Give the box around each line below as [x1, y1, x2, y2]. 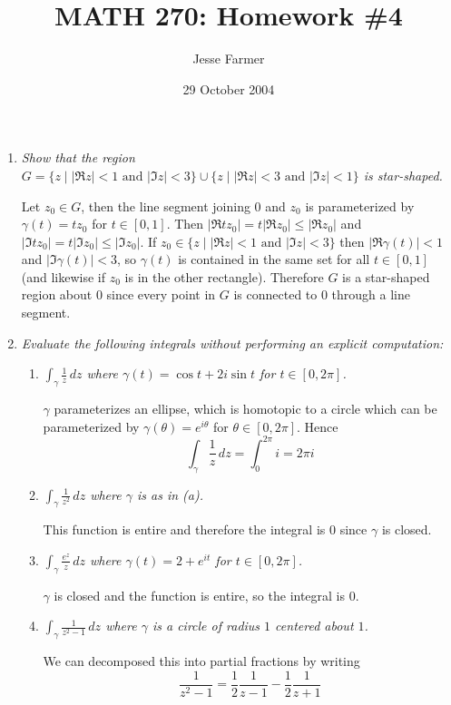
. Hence [297, 416, 338, 436]
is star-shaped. [363, 165, 443, 184]
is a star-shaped [342, 267, 430, 286]
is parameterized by [305, 196, 415, 215]
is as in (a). [136, 485, 204, 504]
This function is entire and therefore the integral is [43, 520, 326, 539]
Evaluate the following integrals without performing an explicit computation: [21, 333, 444, 352]
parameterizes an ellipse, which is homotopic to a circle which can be [54, 399, 437, 418]
